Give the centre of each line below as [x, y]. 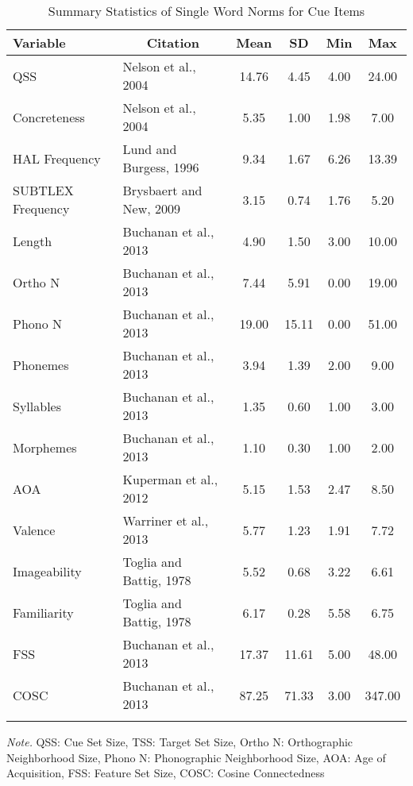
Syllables [37, 406]
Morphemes [45, 447]
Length [33, 241]
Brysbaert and [162, 190]
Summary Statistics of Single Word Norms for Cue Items [206, 11]
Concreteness [49, 117]
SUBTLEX [43, 190]
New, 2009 [151, 208]
